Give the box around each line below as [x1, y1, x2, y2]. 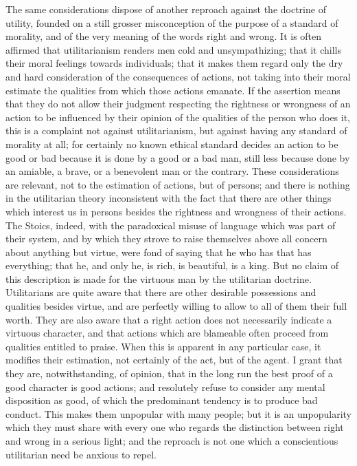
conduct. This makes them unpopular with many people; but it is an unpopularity [5, 406, 352, 421]
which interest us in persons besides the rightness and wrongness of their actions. [5, 204, 347, 218]
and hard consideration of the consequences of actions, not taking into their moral [5, 69, 351, 83]
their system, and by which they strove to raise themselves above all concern [5, 231, 327, 246]
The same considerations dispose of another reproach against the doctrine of [5, 2, 326, 16]
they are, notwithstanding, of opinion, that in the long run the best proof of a [5, 366, 333, 381]
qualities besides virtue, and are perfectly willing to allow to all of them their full [5, 299, 347, 313]
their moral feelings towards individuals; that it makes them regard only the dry [5, 56, 343, 70]
